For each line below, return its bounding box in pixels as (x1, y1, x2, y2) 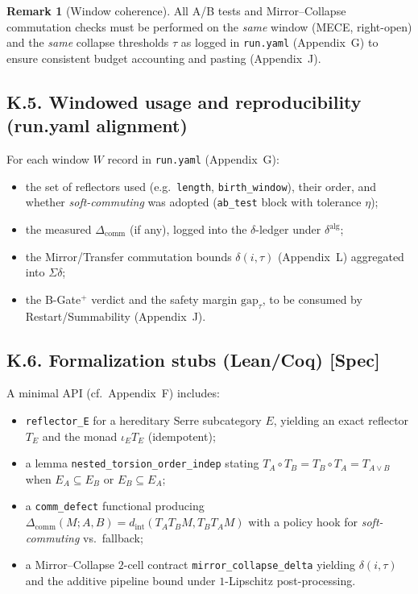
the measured (25, 221, 92, 237)
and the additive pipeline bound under (25, 571, 216, 588)
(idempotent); (147, 427, 216, 444)
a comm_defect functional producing (25, 497, 205, 514)
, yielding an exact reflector (273, 411, 409, 428)
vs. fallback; (83, 529, 143, 546)
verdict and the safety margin (91, 290, 238, 307)
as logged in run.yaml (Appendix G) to (180, 34, 379, 51)
